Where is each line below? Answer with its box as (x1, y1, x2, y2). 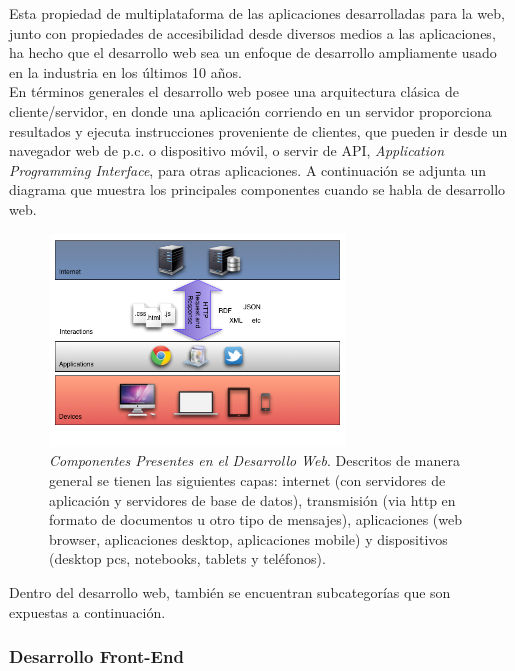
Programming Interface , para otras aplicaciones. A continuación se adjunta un (9, 159, 487, 180)
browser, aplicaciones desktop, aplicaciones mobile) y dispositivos (49, 528, 448, 549)
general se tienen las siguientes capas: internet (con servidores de (49, 470, 446, 491)
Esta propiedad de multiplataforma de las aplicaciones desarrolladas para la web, (9, 3, 505, 23)
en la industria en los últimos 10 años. (9, 61, 242, 82)
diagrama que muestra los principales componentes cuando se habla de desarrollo (9, 179, 506, 200)
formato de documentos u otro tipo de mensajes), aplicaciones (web (49, 509, 462, 530)
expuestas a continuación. (9, 601, 166, 622)
